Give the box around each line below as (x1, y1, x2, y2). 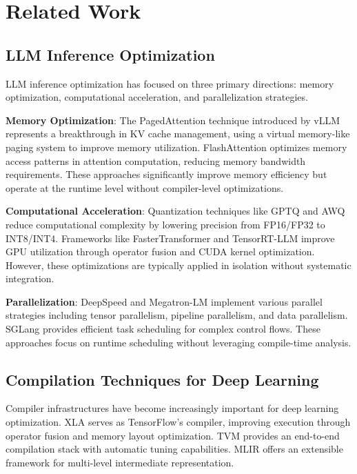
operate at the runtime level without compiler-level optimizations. (6, 180, 284, 195)
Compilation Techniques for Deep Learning (6, 368, 319, 390)
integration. (6, 271, 54, 286)
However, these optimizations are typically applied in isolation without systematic (6, 257, 351, 272)
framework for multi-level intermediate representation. (6, 455, 234, 469)
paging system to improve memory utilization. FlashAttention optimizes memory (6, 139, 347, 154)
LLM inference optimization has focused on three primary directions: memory (6, 76, 334, 90)
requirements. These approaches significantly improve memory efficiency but (6, 167, 327, 181)
